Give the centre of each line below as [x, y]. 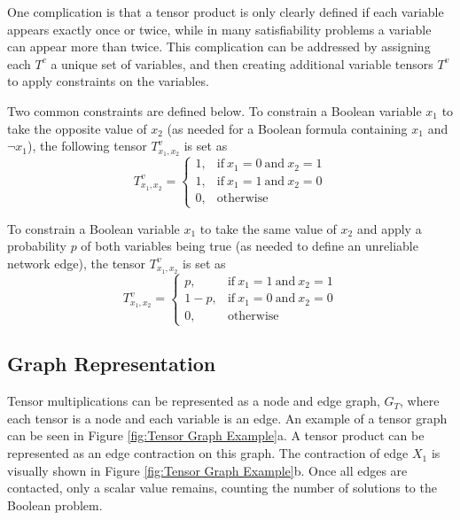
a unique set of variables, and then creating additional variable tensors [242, 63]
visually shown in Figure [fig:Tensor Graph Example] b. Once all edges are [207, 470]
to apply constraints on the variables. [108, 81]
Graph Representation [112, 364]
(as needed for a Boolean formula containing [287, 128]
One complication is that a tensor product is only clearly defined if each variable [226, 12]
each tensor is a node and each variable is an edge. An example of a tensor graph [227, 418]
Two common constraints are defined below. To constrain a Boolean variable [214, 110]
